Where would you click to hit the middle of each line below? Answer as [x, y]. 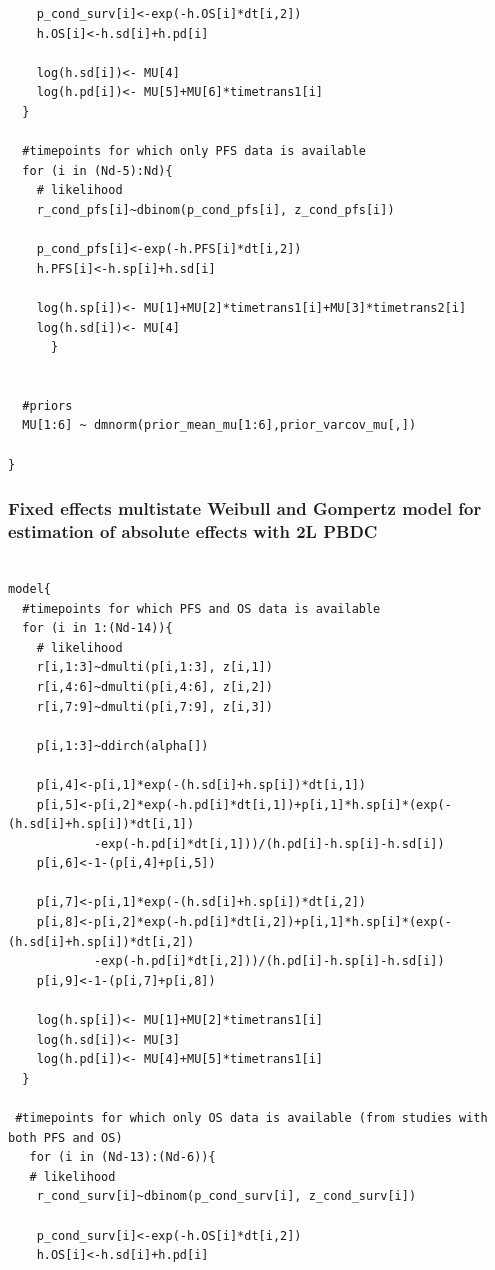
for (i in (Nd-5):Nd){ [97, 170]
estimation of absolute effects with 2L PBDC [193, 531]
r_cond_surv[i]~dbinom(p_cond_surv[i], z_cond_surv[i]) [226, 1196]
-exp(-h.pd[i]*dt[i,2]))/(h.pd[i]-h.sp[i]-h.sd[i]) [269, 961]
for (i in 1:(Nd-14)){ [97, 628]
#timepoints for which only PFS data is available [194, 151]
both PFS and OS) [65, 1137]
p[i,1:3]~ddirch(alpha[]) [122, 745]
